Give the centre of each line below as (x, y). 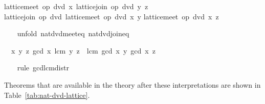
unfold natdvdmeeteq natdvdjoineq (73, 33)
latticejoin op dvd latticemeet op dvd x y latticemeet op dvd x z (112, 16)
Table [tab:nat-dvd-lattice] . (47, 95)
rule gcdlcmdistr (43, 68)
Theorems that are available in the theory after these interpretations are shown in (132, 84)
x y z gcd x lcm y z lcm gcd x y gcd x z (83, 50)
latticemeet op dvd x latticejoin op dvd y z (76, 6)
